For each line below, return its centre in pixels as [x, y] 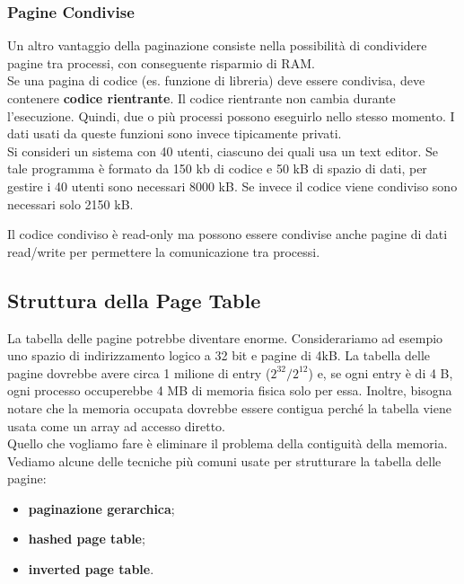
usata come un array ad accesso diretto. [116, 425]
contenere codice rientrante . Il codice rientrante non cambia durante [201, 98]
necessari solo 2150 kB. [70, 204]
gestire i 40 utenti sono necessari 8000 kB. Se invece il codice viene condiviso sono [232, 186]
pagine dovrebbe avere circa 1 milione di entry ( [139, 372]
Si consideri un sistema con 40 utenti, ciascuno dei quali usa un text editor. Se [223, 150]
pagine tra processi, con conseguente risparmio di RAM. [161, 62]
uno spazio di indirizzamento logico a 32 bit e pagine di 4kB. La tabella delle [219, 355]
